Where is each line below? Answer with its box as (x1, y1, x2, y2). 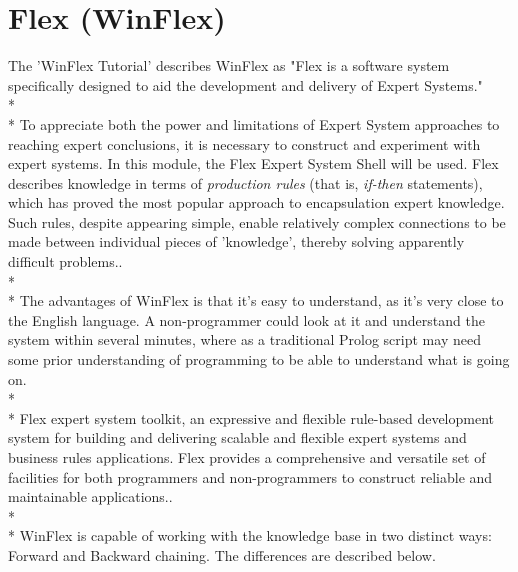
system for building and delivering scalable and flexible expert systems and (8, 427, 467, 448)
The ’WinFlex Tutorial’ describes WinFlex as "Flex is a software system (8, 55, 450, 76)
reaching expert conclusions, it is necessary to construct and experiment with (8, 133, 481, 154)
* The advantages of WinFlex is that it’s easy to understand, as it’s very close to (8, 290, 504, 311)
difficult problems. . (8, 251, 123, 272)
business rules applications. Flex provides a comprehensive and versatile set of (8, 447, 486, 467)
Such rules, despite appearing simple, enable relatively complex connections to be (8, 211, 506, 232)
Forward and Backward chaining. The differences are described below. (8, 544, 436, 565)
